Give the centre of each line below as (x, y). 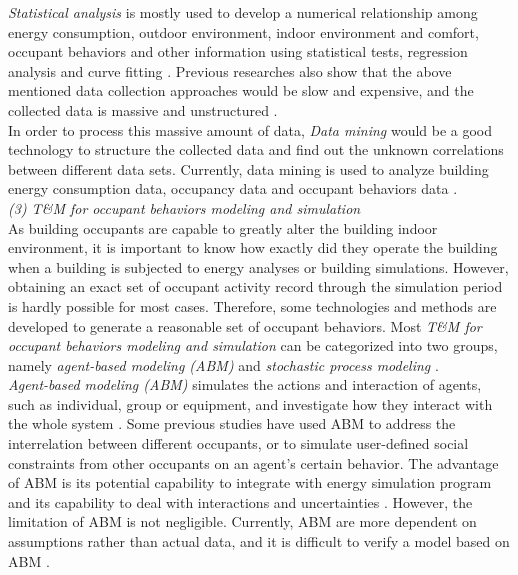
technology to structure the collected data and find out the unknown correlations (256, 149)
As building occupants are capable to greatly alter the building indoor (223, 227)
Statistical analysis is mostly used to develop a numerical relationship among (243, 12)
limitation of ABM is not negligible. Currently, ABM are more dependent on (242, 521)
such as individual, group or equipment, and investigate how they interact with (250, 403)
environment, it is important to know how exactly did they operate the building (253, 247)
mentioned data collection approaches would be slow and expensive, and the (241, 90)
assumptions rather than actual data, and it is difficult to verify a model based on (259, 541)
